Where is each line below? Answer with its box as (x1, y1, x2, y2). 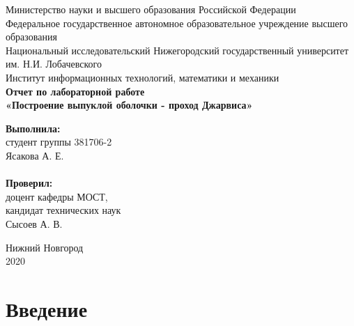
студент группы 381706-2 (6, 134, 112, 149)
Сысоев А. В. (6, 216, 63, 231)
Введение (6, 294, 88, 323)
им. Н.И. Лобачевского (6, 56, 102, 71)
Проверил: (6, 176, 53, 190)
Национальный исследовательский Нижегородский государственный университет (6, 42, 349, 57)
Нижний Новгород (6, 240, 84, 254)
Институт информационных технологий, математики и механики (6, 70, 279, 84)
